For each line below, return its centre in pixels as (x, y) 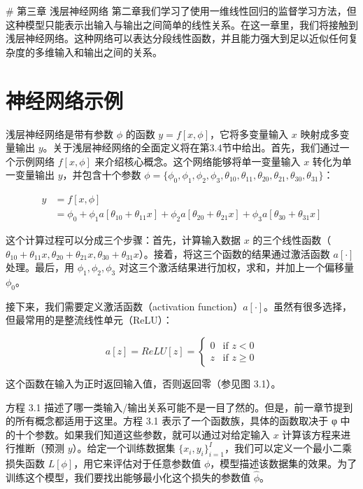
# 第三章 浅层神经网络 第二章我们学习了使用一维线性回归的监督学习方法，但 (181, 11)
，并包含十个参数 (102, 175)
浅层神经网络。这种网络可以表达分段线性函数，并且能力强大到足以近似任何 (177, 38)
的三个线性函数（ (292, 239)
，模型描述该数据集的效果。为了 (284, 463)
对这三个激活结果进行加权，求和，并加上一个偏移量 (236, 267)
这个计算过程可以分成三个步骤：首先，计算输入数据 (123, 239)
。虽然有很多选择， (308, 306)
